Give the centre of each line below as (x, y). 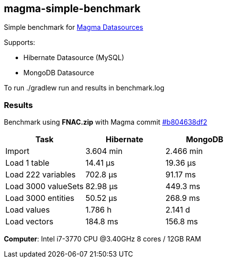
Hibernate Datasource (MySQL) (74, 58)
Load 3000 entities (40, 198)
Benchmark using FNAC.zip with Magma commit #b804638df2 (106, 122)
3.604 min (104, 151)
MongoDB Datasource (59, 73)
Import (18, 151)
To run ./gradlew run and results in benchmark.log (84, 88)
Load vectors (29, 222)
